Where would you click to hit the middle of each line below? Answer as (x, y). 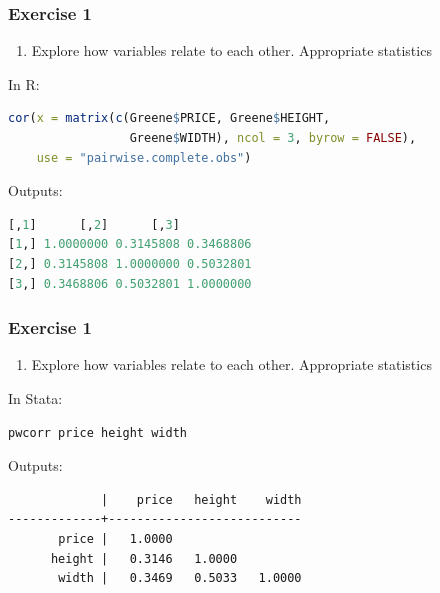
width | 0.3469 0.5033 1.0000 (180, 578)
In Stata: (35, 397)
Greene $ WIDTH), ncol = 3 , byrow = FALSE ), (273, 138)
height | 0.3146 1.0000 (144, 558)
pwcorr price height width (97, 432)
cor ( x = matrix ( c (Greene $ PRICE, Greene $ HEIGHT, (169, 118)
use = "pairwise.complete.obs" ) (144, 157)
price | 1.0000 (115, 538)
